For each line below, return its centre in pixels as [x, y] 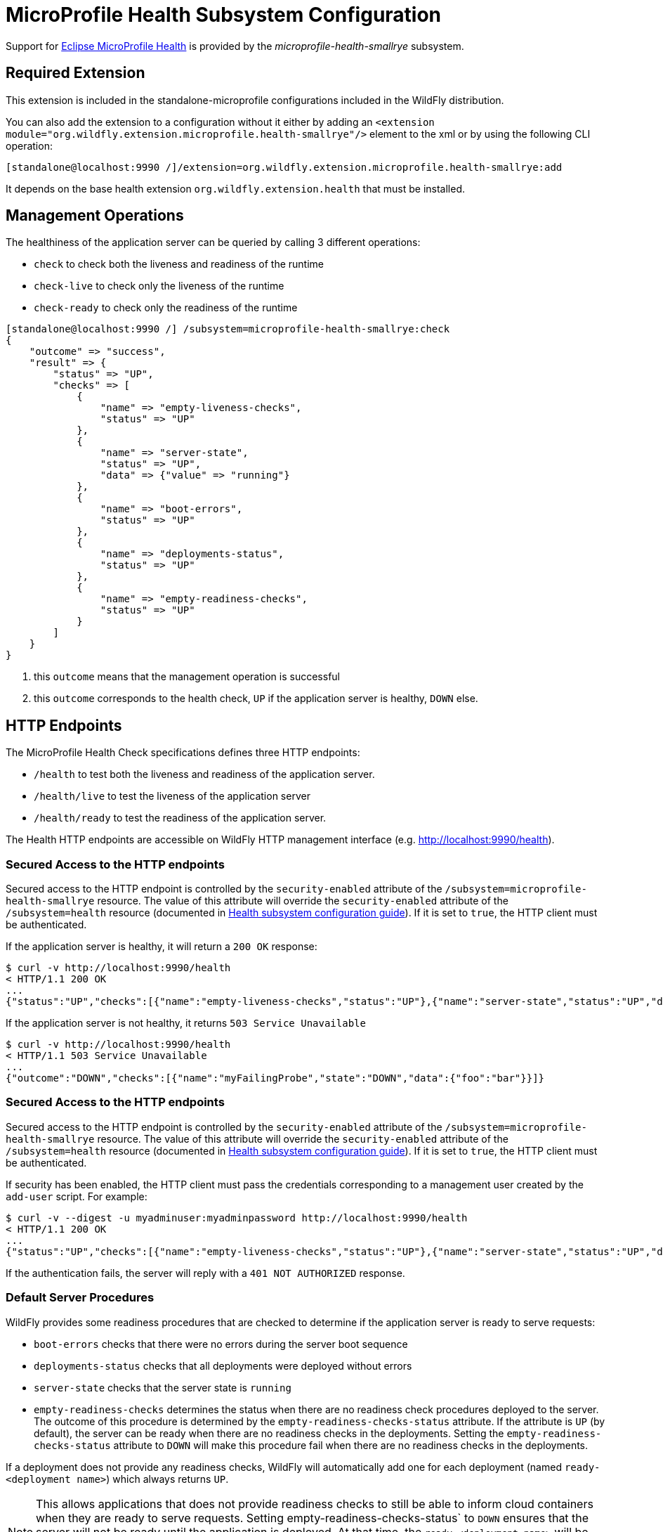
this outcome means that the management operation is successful [187, 677]
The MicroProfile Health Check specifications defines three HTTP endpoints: [183, 753]
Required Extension [76, 73]
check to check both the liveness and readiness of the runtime [179, 264]
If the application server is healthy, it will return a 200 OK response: [162, 947]
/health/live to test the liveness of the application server [172, 796]
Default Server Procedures [80, 1298]
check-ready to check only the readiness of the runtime [166, 308]
